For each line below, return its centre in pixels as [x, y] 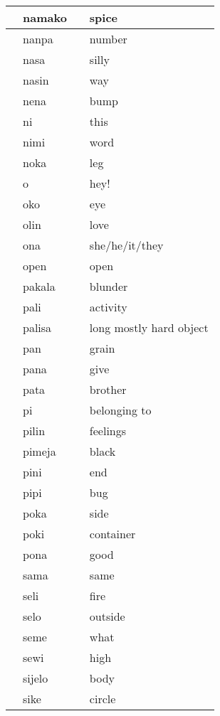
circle [103, 699]
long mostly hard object [149, 327]
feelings [108, 431]
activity [108, 307]
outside [107, 616]
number [108, 39]
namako [45, 17]
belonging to [120, 410]
